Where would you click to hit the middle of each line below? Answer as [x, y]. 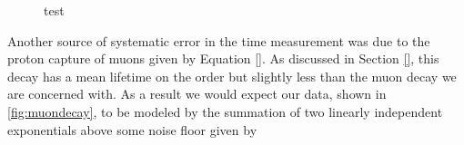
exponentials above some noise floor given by [132, 129]
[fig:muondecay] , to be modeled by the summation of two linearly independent [225, 111]
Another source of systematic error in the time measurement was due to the [219, 40]
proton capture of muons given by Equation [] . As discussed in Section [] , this [223, 58]
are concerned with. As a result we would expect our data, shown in [197, 94]
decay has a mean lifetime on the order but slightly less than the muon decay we [232, 76]
